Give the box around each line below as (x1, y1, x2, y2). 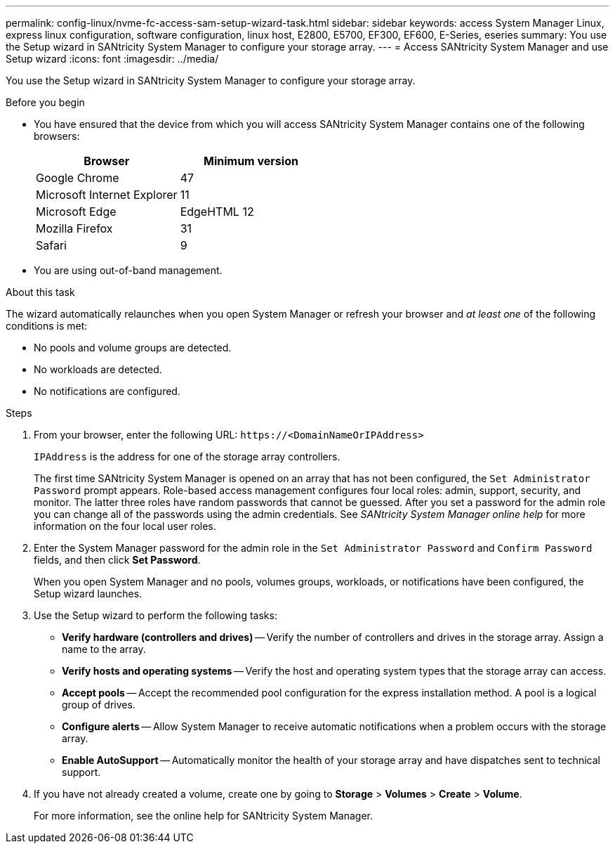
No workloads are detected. (34, 363, 162, 375)
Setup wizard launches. (34, 588, 143, 600)
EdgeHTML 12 (180, 205, 254, 219)
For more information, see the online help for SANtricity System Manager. (34, 810, 373, 822)
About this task (6, 286, 75, 298)
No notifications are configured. (34, 385, 180, 397)
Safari (36, 238, 67, 252)
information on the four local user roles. (34, 520, 216, 532)
